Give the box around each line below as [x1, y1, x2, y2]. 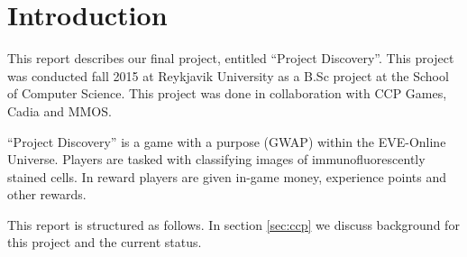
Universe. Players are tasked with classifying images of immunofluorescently [7, 150, 426, 169]
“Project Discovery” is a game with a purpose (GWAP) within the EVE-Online [7, 132, 446, 151]
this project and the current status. [7, 233, 202, 252]
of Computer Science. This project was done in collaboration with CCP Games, [7, 84, 447, 103]
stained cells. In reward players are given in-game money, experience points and [7, 167, 446, 186]
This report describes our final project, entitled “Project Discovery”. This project [7, 49, 454, 68]
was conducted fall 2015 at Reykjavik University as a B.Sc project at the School [7, 66, 449, 85]
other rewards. [7, 185, 87, 204]
